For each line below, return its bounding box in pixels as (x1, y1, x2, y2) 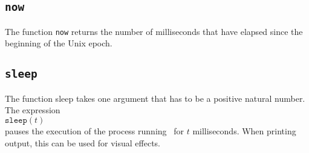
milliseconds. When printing (192, 125, 296, 137)
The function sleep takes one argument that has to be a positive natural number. (5, 92, 305, 104)
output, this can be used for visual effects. (5, 136, 161, 149)
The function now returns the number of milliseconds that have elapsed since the (5, 25, 303, 37)
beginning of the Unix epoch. (5, 37, 112, 49)
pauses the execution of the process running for (5, 125, 184, 137)
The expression (5, 104, 60, 116)
